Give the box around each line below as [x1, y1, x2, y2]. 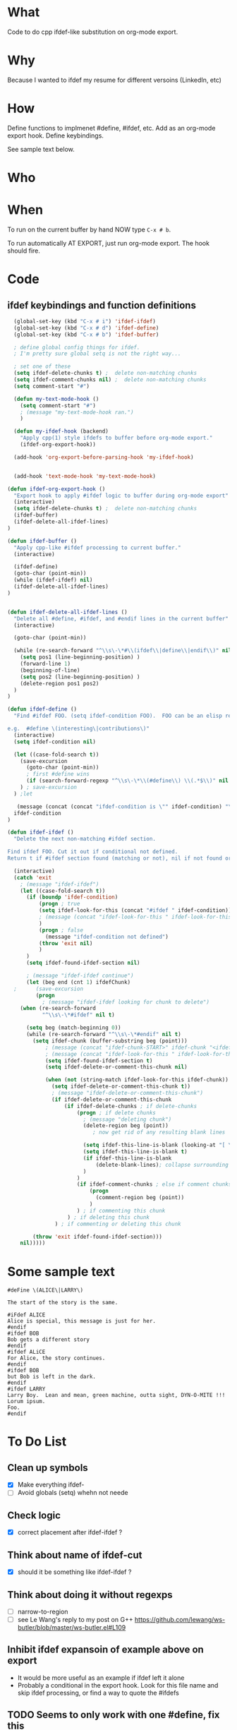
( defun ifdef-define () [7, 706, 78, 713]
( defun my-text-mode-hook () [13, 395, 99, 402]
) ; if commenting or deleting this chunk [54, 1220, 181, 1227]
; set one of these [13, 363, 71, 371]
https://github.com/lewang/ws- [134, 1616, 226, 1623]
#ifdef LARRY [7, 1386, 46, 1393]
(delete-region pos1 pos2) [20, 680, 99, 687]
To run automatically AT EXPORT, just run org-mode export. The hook [7, 239, 210, 247]
